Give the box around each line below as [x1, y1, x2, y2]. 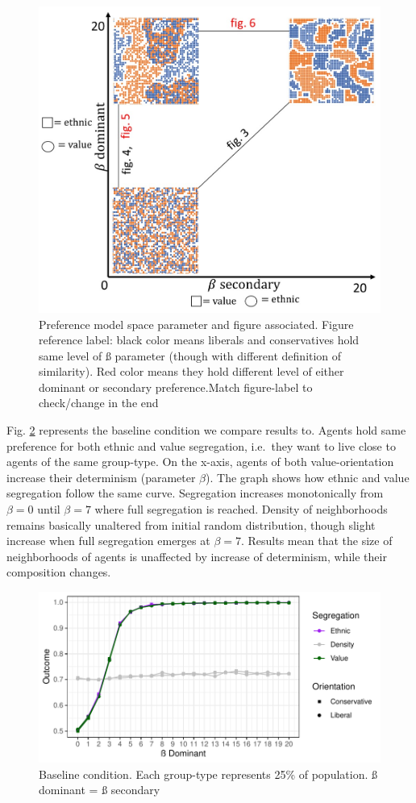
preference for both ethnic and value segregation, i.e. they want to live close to [6, 437, 396, 454]
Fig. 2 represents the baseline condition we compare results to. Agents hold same [6, 422, 406, 439]
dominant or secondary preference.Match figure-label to [39, 378, 313, 395]
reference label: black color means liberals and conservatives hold [39, 331, 360, 348]
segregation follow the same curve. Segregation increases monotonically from [6, 485, 384, 501]
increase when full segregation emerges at [6, 532, 210, 549]
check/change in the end [39, 394, 159, 411]
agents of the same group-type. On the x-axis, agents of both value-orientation [6, 453, 394, 470]
